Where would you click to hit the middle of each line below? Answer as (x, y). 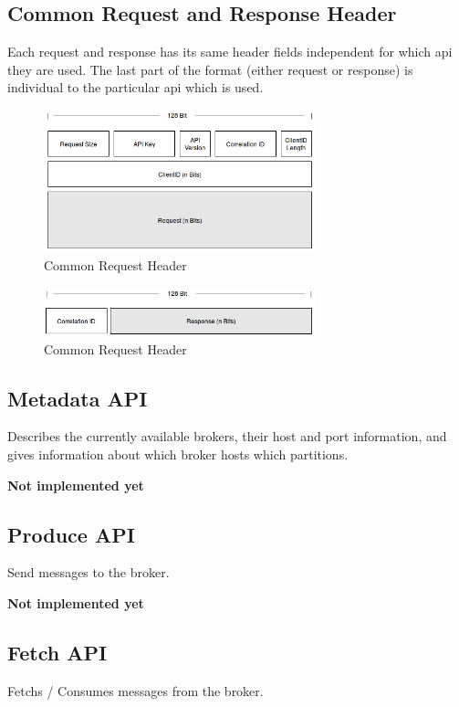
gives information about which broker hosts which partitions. (178, 454)
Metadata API (78, 398)
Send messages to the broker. (89, 572)
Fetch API (57, 652)
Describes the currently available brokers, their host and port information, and (227, 436)
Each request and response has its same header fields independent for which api (230, 52)
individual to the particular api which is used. (136, 87)
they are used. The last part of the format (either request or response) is (210, 69)
